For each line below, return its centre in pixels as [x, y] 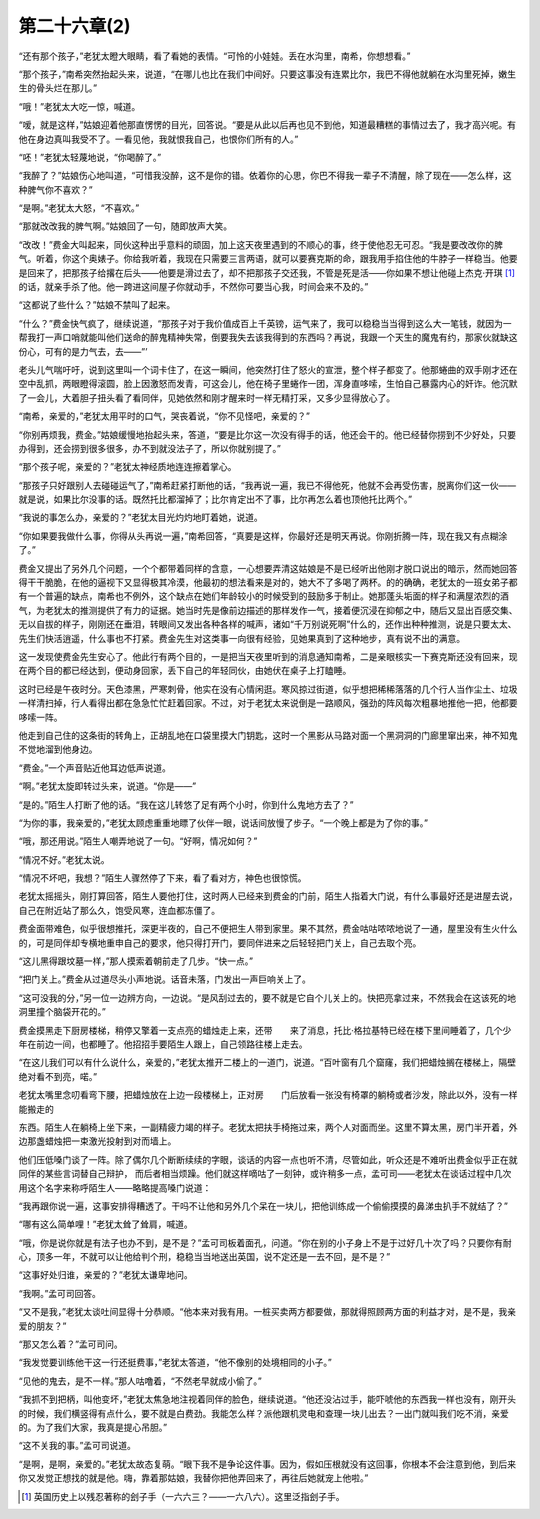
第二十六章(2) [74, 26]
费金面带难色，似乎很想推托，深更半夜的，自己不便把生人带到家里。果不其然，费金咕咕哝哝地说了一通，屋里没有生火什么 [268, 929]
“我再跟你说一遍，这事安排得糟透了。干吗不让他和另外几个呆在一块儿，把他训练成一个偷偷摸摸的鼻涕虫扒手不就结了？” [263, 1206]
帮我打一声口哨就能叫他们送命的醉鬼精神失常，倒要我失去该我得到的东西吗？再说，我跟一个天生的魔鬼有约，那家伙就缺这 [268, 337]
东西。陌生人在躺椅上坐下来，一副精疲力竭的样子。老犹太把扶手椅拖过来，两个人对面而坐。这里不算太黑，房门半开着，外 [268, 1127]
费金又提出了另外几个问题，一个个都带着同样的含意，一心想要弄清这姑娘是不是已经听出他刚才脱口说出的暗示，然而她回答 [268, 568]
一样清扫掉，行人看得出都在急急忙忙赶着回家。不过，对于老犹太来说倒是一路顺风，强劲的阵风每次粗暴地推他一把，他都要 [268, 703]
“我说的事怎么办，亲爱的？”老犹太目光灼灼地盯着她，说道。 [141, 517]
